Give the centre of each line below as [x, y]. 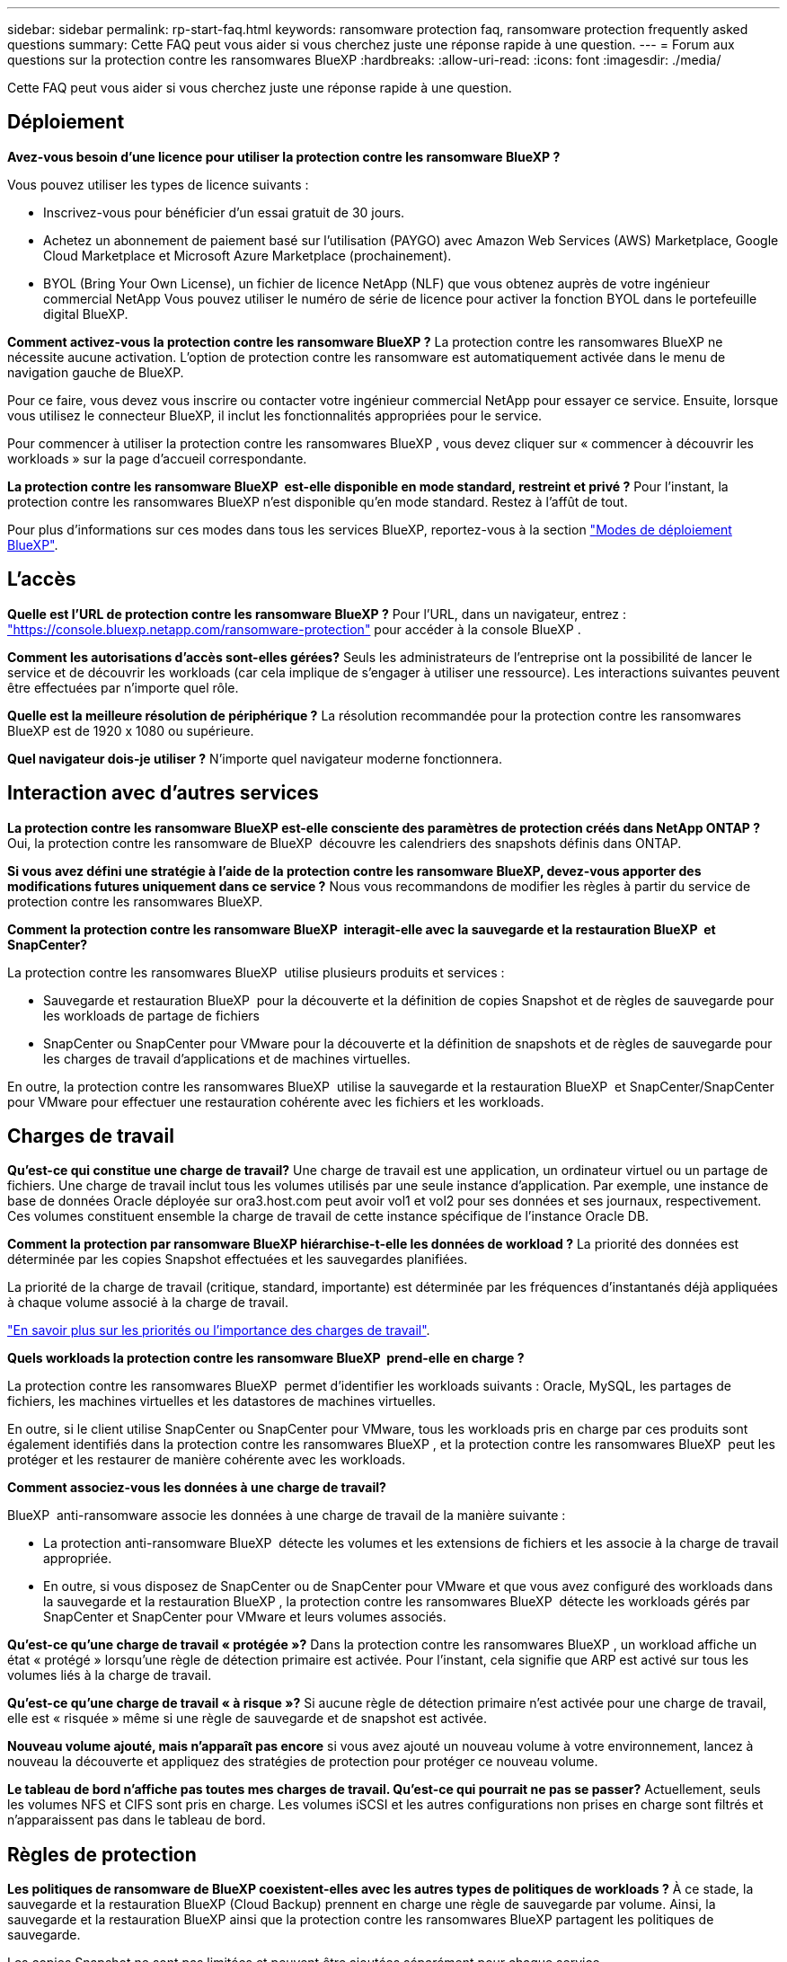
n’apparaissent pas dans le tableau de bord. [137, 1820]
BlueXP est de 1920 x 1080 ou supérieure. [131, 730]
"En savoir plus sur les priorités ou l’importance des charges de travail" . [219, 1330]
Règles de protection [102, 1854]
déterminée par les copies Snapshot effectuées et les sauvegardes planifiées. [238, 1259]
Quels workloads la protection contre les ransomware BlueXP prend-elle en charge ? [266, 1358]
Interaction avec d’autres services [163, 793]
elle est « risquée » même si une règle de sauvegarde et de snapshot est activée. [248, 1719]
